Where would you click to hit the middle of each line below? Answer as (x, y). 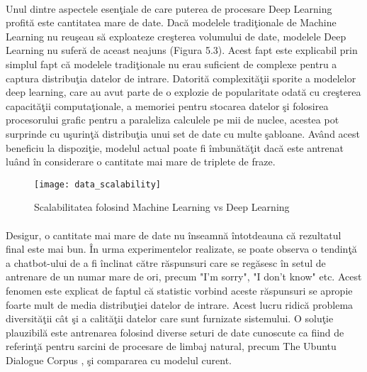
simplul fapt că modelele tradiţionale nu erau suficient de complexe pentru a (171, 64)
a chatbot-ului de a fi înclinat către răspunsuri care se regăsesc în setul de (166, 262)
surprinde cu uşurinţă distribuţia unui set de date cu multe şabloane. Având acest (183, 133)
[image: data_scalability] (97, 184)
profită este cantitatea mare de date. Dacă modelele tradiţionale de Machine (171, 22)
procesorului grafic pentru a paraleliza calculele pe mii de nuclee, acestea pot (173, 120)
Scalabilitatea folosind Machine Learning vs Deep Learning (162, 207)
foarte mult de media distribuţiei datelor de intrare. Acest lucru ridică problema (180, 304)
